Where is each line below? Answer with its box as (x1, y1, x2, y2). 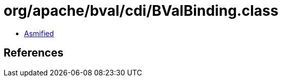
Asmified (24, 29, 54, 38)
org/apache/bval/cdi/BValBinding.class (4, 2, 278, 19)
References (4, 46, 64, 60)
